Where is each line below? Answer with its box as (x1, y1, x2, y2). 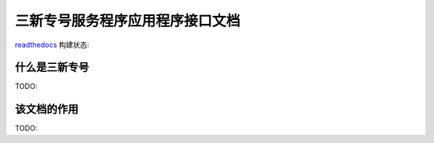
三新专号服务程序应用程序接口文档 (14, 12, 241, 30)
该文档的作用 (14, 102, 79, 116)
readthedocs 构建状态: (14, 40, 90, 50)
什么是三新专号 (14, 61, 89, 74)
